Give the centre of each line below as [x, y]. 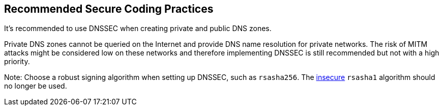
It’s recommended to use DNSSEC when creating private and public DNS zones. [138, 29]
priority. [17, 62]
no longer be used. [36, 86]
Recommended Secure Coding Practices [109, 9]
